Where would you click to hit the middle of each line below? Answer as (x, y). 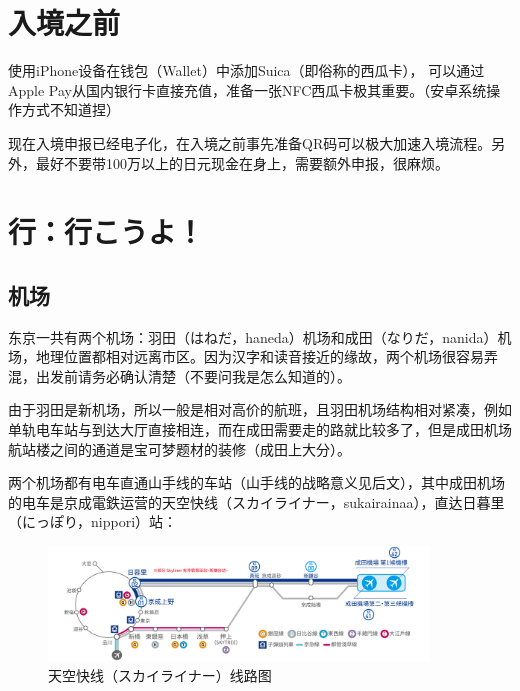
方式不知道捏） (70, 109)
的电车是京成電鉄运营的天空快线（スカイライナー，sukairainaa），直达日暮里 (256, 501)
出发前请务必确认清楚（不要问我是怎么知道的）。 (193, 375)
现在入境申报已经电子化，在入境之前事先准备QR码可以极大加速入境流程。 (250, 142)
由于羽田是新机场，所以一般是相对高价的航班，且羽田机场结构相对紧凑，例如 (260, 409)
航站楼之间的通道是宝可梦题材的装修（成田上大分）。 (179, 448)
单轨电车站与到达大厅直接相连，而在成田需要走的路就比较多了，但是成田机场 (260, 429)
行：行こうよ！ (106, 231)
